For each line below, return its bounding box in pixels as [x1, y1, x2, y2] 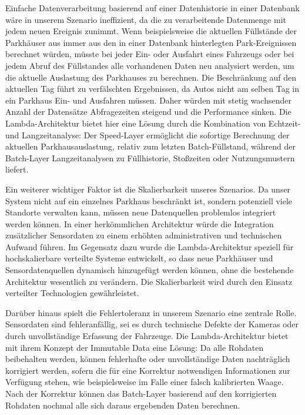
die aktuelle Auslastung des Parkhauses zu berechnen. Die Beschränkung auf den [5, 71, 297, 83]
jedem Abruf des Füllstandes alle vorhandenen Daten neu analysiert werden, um [5, 59, 294, 71]
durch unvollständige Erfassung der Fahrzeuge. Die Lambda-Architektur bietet [5, 330, 289, 342]
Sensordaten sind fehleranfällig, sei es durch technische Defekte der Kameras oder [5, 318, 299, 330]
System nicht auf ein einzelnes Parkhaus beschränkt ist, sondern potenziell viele [5, 194, 293, 207]
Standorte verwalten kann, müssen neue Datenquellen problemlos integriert [5, 206, 276, 218]
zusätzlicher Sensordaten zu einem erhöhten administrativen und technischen [5, 229, 282, 241]
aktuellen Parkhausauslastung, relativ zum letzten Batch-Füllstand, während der [5, 140, 296, 152]
